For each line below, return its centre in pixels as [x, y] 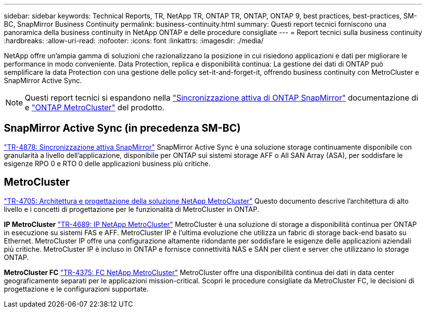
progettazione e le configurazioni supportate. [76, 289]
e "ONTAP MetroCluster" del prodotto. [95, 107]
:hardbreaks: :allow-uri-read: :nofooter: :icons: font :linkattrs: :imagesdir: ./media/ [134, 41]
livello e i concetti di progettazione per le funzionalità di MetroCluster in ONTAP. [132, 209]
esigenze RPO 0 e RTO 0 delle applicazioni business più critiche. [107, 163]
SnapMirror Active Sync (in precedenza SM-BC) [122, 128]
